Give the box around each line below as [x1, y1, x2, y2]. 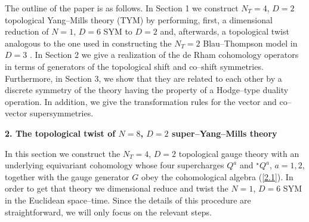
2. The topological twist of [5, 127, 116, 139]
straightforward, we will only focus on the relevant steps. [5, 205, 212, 218]
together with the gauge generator [5, 170, 129, 183]
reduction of [5, 25, 49, 38]
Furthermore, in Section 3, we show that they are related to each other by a [5, 72, 282, 84]
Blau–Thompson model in [203, 36, 298, 49]
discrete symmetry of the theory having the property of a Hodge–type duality [5, 84, 289, 96]
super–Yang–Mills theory [171, 127, 277, 139]
